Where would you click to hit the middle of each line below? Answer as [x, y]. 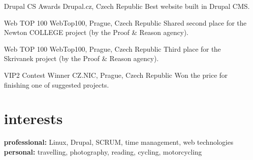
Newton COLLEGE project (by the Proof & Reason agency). [96, 32]
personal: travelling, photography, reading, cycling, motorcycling [103, 151]
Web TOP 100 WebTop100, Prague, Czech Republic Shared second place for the [125, 22]
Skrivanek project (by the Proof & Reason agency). [81, 58]
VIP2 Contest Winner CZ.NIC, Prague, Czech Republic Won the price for [116, 75]
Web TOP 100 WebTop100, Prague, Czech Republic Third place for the [112, 48]
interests [33, 118]
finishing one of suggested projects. [57, 84]
